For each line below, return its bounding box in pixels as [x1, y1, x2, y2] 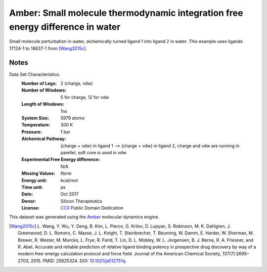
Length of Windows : [21, 101, 64, 107]
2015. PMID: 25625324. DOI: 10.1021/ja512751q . [30, 258, 127, 264]
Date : [21, 191, 33, 197]
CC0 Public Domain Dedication [60, 205, 124, 211]
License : [21, 205, 40, 211]
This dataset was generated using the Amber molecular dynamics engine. [9, 214, 160, 220]
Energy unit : [21, 177, 47, 183]
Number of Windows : [21, 87, 67, 93]
